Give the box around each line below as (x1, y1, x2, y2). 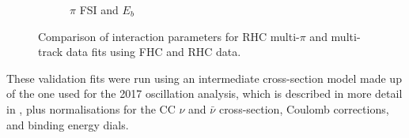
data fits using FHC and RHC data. (66, 43, 241, 60)
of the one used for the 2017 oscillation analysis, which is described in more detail (6, 85, 403, 102)
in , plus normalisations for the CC (6, 100, 176, 117)
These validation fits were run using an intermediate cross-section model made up (6, 69, 402, 86)
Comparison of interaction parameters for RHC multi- (38, 28, 300, 44)
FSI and (79, 2, 119, 17)
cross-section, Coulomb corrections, (218, 100, 389, 117)
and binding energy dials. (6, 116, 129, 132)
